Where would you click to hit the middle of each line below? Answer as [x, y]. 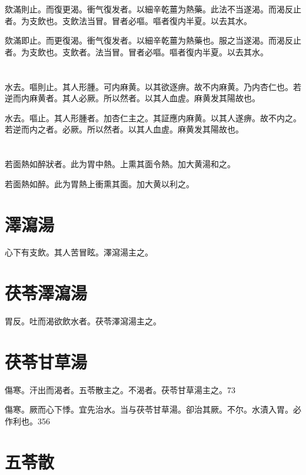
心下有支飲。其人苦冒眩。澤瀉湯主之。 [79, 252]
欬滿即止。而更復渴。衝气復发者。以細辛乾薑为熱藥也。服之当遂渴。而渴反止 [153, 40]
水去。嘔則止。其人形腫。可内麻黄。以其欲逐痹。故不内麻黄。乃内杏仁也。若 [153, 86]
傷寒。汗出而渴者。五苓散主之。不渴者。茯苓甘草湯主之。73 [120, 389]
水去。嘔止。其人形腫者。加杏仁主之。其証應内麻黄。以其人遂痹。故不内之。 [153, 117]
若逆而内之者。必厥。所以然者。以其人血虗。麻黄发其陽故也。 [124, 129]
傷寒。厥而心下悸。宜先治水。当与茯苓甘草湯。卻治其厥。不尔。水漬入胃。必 [153, 409]
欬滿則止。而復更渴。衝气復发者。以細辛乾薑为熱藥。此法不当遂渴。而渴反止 [153, 9]
